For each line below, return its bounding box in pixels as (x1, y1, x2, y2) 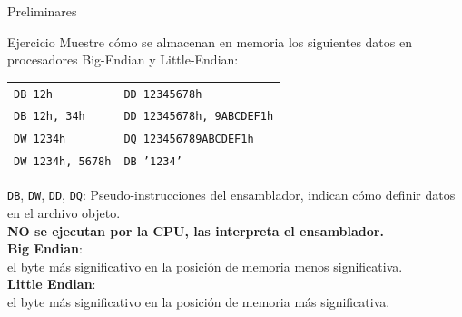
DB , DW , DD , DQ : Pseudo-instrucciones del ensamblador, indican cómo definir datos (7, 185, 456, 204)
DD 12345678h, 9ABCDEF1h (123, 110, 274, 124)
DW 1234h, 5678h (14, 155, 112, 169)
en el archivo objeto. (7, 203, 121, 223)
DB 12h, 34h (14, 110, 85, 124)
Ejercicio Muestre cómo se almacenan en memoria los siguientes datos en (7, 32, 412, 51)
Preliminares (7, 2, 77, 20)
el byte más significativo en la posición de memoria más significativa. (7, 292, 390, 312)
